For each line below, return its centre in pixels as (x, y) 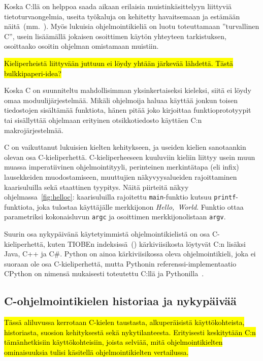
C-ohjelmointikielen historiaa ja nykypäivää (120, 301)
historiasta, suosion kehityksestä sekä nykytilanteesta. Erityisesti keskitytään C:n (130, 332)
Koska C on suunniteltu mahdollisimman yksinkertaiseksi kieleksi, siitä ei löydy (128, 90)
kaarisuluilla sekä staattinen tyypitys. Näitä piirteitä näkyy (96, 187)
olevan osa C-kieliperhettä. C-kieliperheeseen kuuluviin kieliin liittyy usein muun (130, 157)
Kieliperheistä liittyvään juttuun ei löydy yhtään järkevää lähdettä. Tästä (119, 63)
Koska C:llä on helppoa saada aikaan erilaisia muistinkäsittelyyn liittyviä (118, 6)
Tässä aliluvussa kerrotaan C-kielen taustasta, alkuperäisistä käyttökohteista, (124, 322)
